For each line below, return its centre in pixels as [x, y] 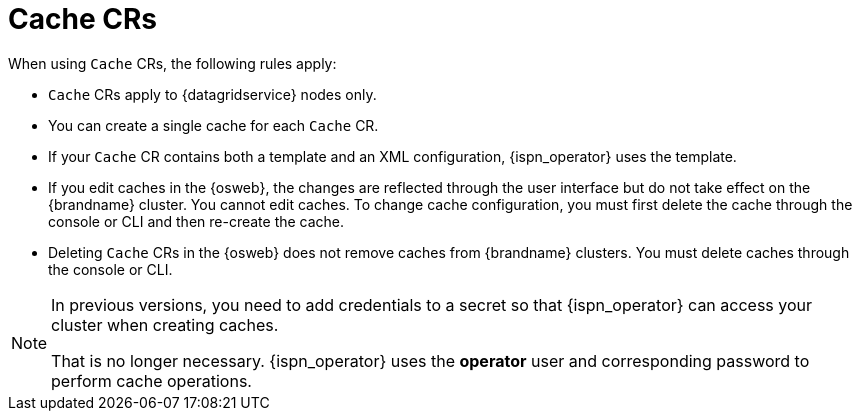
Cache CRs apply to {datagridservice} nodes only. [212, 94]
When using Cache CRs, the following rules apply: [172, 63]
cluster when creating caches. [165, 324]
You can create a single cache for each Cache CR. [213, 125]
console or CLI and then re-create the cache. [196, 221]
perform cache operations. [151, 380]
